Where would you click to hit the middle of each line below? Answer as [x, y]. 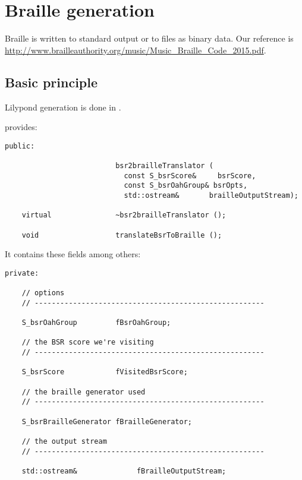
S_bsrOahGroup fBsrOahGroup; [96, 323]
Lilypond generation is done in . [63, 107]
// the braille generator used [84, 392]
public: [20, 146]
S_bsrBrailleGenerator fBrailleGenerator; [107, 421]
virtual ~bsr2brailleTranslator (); [124, 215]
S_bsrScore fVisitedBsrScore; [105, 372]
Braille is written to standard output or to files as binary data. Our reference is [149, 38]
